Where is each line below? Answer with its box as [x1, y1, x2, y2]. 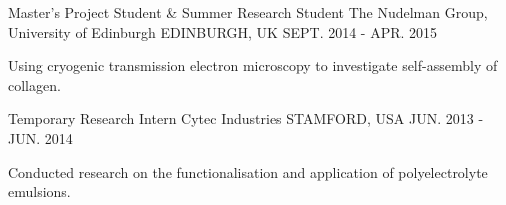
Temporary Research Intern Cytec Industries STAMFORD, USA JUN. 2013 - [8, 108, 484, 129]
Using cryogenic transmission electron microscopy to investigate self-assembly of [8, 55, 498, 76]
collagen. [8, 74, 61, 95]
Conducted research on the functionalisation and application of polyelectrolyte [8, 161, 488, 182]
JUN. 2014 [8, 127, 73, 148]
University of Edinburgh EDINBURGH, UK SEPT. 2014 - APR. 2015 [8, 21, 438, 42]
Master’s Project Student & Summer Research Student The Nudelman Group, [8, 2, 488, 22]
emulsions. [8, 181, 71, 202]
